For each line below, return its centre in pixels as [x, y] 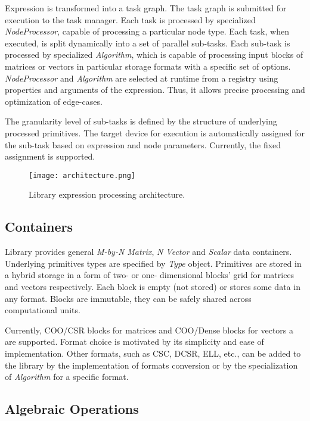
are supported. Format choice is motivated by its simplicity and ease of [134, 342]
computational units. [43, 310]
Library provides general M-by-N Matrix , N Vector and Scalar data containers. [148, 252]
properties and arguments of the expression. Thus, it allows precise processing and [155, 90]
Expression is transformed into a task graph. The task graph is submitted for [146, 8]
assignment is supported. [50, 156]
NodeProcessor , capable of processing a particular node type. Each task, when [147, 31]
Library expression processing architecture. [107, 194]
